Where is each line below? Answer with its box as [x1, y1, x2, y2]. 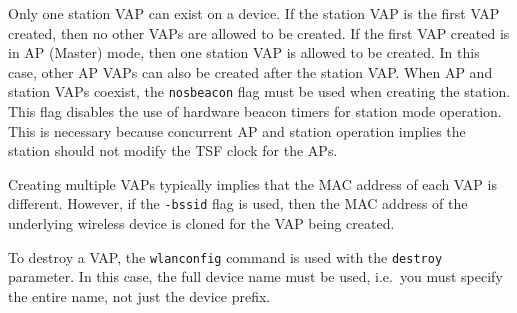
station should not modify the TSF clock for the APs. [8, 140, 338, 161]
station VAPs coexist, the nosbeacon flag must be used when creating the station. [8, 81, 511, 102]
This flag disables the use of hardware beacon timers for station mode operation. [8, 101, 502, 122]
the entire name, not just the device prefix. [8, 285, 271, 306]
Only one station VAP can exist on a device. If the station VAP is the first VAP [8, 3, 500, 23]
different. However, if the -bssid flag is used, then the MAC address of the [8, 193, 468, 214]
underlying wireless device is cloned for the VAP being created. [8, 213, 395, 234]
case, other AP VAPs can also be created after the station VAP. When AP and [8, 61, 493, 82]
